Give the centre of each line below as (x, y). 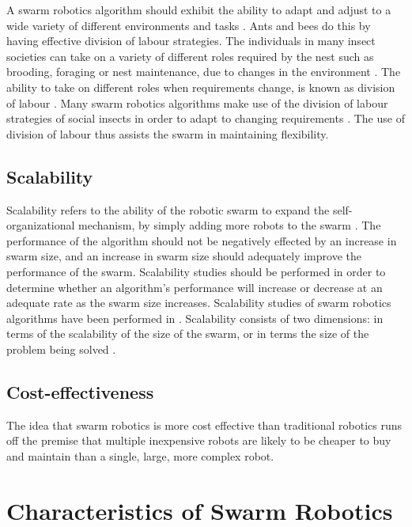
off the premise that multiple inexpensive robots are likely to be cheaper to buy (199, 440)
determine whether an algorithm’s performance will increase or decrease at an (195, 287)
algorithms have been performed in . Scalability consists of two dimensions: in (195, 318)
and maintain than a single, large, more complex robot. (140, 455)
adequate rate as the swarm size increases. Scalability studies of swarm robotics (199, 303)
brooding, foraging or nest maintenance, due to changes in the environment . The (204, 72)
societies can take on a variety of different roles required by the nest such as (190, 56)
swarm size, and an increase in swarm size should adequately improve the (184, 256)
